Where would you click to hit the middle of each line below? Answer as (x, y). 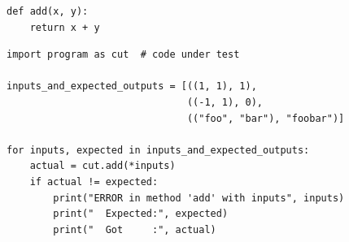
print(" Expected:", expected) (141, 214)
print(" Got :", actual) (135, 229)
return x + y (65, 27)
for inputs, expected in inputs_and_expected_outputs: (158, 150)
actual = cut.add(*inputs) (103, 166)
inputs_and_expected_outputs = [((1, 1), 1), (132, 86)
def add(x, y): (48, 11)
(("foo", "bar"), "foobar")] (266, 118)
